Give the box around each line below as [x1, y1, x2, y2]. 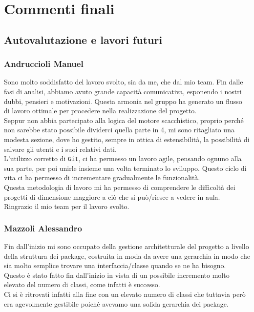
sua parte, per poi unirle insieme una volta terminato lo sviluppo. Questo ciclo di [4, 163, 247, 173]
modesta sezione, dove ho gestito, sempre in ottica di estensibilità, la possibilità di [4, 134, 250, 144]
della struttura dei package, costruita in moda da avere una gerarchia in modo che [4, 250, 250, 261]
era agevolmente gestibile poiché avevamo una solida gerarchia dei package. [4, 298, 229, 309]
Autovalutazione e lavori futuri [4, 32, 163, 47]
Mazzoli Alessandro [4, 222, 82, 234]
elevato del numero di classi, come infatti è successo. [4, 279, 160, 290]
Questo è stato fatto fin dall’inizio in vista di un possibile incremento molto [4, 270, 230, 280]
